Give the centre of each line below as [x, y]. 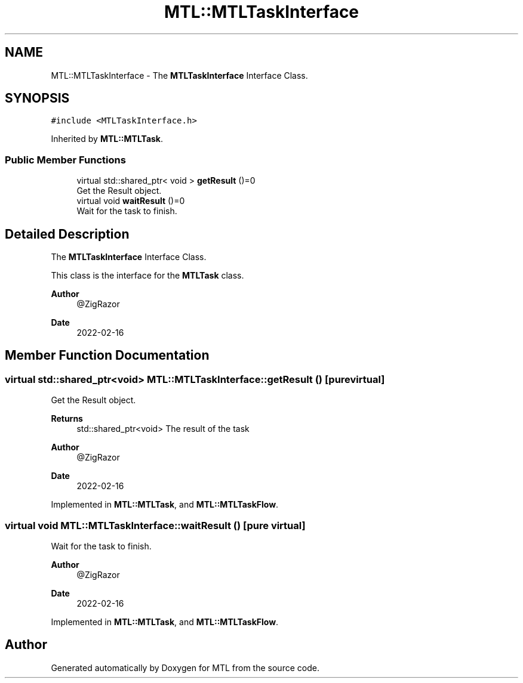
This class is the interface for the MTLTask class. [147, 276]
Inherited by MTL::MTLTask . [107, 139]
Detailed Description [67, 234]
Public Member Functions [65, 160]
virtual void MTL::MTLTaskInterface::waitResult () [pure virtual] [155, 525]
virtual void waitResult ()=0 [131, 201]
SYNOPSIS [37, 98]
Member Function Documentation [107, 356]
